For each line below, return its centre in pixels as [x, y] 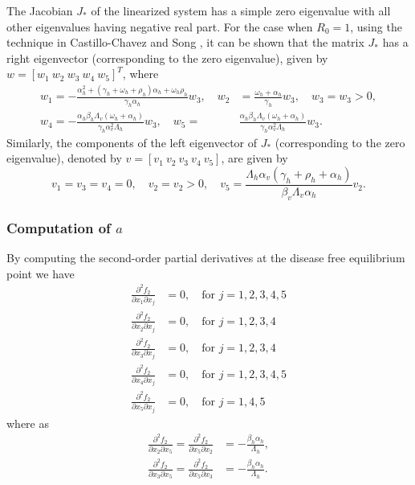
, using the [376, 26]
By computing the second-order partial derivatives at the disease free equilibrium [206, 258]
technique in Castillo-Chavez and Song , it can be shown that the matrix [185, 42]
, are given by [254, 158]
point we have [41, 273]
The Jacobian [40, 10]
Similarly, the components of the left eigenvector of [132, 142]
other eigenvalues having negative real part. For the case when [160, 26]
